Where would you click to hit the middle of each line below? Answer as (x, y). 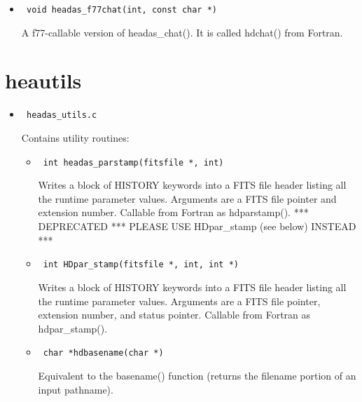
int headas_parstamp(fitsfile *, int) (133, 162)
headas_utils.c (62, 115)
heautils (43, 80)
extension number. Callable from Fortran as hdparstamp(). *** (173, 212)
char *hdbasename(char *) (103, 353)
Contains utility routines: (75, 138)
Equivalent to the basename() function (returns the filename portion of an (197, 375)
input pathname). (76, 389)
